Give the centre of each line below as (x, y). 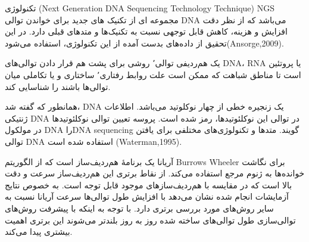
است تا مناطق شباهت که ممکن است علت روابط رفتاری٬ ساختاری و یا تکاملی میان (153, 74)
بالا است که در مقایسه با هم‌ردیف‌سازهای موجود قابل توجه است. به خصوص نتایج (149, 184)
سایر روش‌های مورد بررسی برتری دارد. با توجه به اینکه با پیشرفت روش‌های (139, 208)
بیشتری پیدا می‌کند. (39, 232)
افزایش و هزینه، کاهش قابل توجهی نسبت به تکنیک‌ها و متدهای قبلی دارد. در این (146, 31)
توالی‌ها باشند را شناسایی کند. (58, 86)
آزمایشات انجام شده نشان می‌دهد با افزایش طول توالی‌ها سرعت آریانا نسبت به (147, 196)
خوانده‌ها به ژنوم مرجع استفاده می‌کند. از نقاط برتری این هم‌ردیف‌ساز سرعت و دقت (155, 173)
